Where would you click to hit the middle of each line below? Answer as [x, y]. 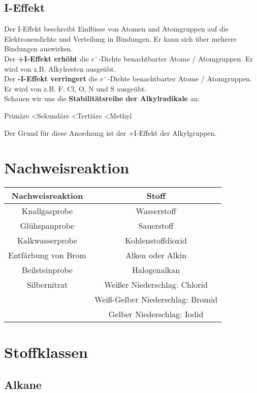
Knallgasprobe [47, 211]
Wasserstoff [156, 211]
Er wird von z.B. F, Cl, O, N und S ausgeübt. [75, 88]
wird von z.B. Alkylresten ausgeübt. [60, 68]
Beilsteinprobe [47, 270]
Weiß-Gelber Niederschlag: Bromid [156, 299]
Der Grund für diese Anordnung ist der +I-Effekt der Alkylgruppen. [110, 132]
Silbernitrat [47, 285]
